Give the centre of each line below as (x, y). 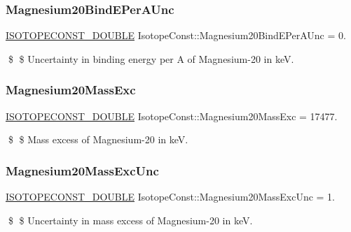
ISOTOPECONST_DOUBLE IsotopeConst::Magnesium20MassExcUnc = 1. (171, 197)
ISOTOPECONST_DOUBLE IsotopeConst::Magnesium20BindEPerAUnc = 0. (176, 35)
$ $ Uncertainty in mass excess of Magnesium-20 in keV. (130, 220)
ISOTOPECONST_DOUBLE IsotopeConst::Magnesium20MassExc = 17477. (172, 116)
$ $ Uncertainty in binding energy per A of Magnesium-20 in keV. (151, 58)
